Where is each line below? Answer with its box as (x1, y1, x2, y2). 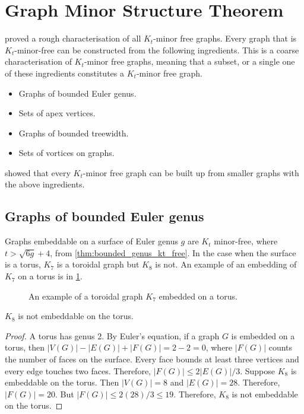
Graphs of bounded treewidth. (18, 126, 129, 139)
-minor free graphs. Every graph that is (153, 32, 297, 44)
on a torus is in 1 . (18, 270, 83, 282)
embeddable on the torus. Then (5, 376, 119, 388)
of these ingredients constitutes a (5, 66, 124, 79)
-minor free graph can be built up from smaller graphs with (83, 166, 299, 179)
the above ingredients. (5, 178, 85, 190)
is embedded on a (231, 329, 295, 342)
